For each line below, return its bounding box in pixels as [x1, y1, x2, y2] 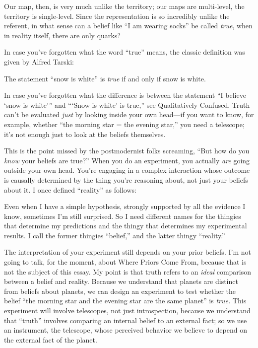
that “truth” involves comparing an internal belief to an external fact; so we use [4, 315, 247, 325]
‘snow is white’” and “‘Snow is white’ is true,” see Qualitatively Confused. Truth [4, 99, 250, 110]
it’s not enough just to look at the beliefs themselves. [4, 129, 166, 139]
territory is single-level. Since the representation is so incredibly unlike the [4, 10, 230, 21]
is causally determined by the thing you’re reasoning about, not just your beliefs [4, 174, 248, 185]
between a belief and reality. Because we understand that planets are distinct [4, 276, 238, 286]
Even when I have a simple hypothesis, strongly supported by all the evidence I [4, 201, 246, 211]
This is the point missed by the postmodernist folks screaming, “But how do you [4, 145, 250, 156]
